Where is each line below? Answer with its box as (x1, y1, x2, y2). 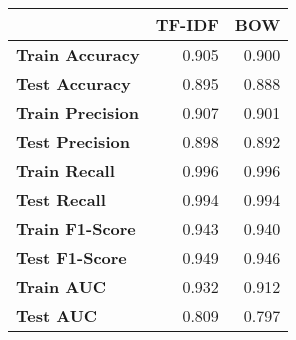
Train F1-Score (16, 217, 136, 240)
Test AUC (16, 304, 98, 327)
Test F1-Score (16, 246, 127, 269)
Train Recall (16, 159, 115, 182)
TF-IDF (155, 13, 219, 36)
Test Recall (16, 188, 106, 211)
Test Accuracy (16, 72, 131, 95)
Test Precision (16, 130, 130, 153)
